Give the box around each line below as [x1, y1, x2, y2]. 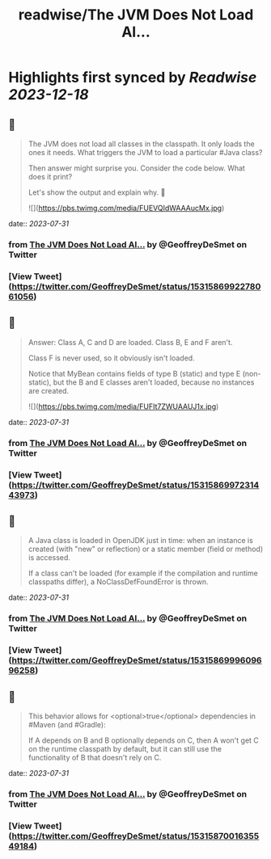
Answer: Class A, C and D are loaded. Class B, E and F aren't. [28, 337, 233, 347]
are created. [28, 385, 70, 395]
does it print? [28, 172, 73, 181]
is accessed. [28, 553, 71, 562]
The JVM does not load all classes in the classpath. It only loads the [28, 139, 255, 149]
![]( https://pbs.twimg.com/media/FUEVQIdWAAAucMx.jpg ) [28, 204, 225, 213]
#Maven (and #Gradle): [28, 719, 107, 729]
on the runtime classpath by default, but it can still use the [28, 743, 222, 753]
